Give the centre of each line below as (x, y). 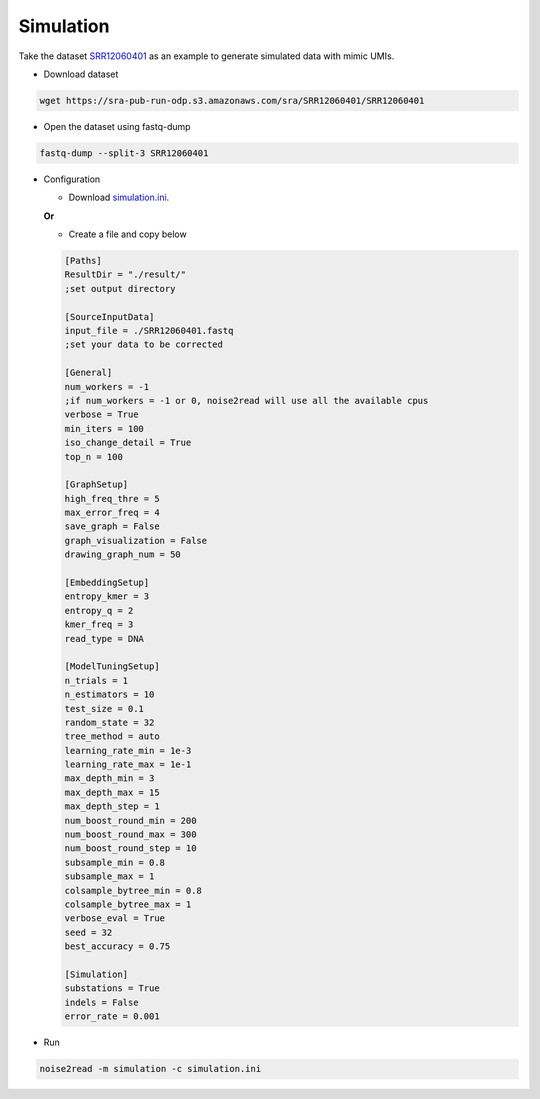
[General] (88, 373)
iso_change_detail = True (128, 443)
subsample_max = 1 (109, 876)
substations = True (112, 988)
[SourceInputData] (109, 316)
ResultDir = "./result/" (125, 274)
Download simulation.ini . (119, 197)
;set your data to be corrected (144, 344)
